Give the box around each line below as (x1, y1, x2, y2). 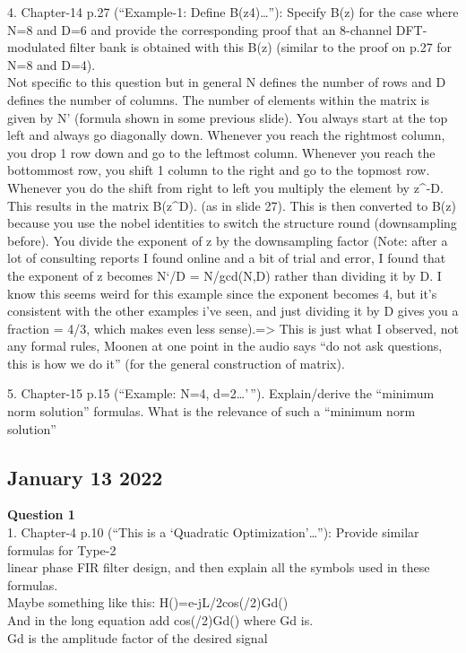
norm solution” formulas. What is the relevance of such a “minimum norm (7, 402, 416, 421)
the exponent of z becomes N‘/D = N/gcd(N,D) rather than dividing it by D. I (7, 266, 442, 284)
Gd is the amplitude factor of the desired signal (7, 628, 268, 647)
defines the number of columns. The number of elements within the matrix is (7, 90, 429, 109)
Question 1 (7, 505, 75, 524)
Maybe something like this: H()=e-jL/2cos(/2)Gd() (7, 593, 289, 612)
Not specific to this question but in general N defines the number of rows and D (7, 73, 446, 91)
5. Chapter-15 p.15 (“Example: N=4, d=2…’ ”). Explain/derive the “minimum (7, 384, 435, 403)
